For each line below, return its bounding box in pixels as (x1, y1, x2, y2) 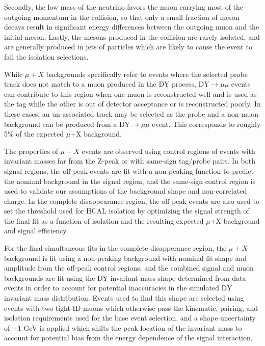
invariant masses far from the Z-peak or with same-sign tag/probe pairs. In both (4, 155, 256, 166)
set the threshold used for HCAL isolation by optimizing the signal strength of (4, 205, 249, 216)
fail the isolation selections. (4, 51, 89, 62)
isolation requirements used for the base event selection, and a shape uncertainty (4, 312, 256, 323)
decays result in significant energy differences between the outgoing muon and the (4, 21, 259, 32)
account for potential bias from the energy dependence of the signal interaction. (4, 332, 253, 343)
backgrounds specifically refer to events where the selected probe (46, 68, 248, 79)
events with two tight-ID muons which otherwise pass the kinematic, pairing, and (4, 302, 258, 313)
